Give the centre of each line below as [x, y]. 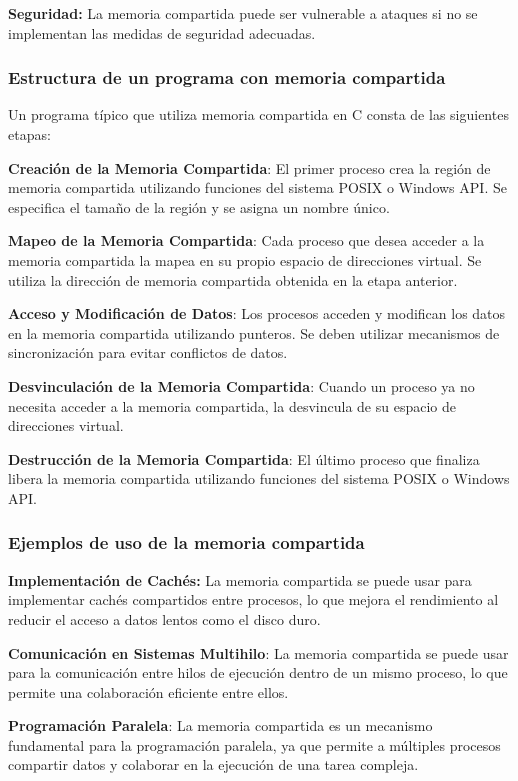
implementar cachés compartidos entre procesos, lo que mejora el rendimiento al [253, 599]
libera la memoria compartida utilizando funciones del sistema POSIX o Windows [259, 478]
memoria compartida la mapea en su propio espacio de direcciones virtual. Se [245, 259]
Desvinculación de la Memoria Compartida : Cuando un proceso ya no [241, 385]
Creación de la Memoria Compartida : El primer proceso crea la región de [249, 167]
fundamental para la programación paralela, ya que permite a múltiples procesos [254, 744]
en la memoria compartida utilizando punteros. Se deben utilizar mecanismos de [254, 332]
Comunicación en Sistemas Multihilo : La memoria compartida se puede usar [258, 652]
